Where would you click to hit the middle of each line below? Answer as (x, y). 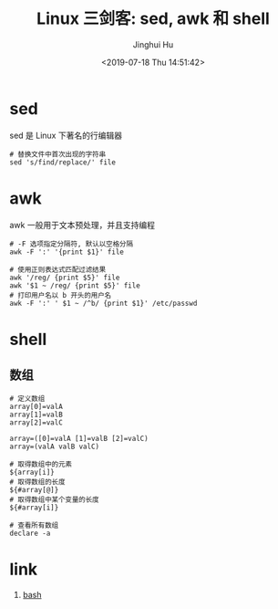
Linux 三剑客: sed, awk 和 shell (153, 19)
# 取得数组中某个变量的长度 (55, 499)
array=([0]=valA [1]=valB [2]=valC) (79, 438)
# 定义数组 (27, 398)
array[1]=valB (36, 415)
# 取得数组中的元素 (41, 464)
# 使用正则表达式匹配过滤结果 (58, 269)
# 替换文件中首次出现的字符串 (58, 154)
